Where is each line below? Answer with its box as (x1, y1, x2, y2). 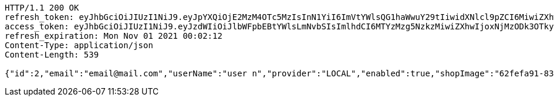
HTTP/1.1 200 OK (5, 3, 79, 12)
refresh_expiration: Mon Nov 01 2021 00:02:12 (5, 31, 222, 41)
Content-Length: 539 (5, 50, 99, 59)
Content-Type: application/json (5, 41, 153, 50)
